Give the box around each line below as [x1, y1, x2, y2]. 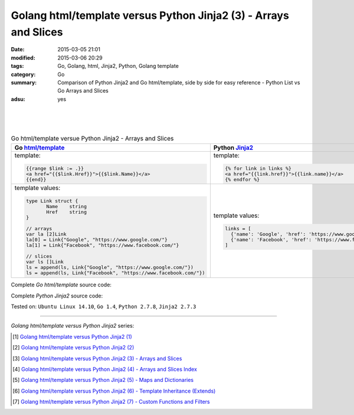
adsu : [11, 95, 26, 103]
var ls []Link [25, 259, 64, 265]
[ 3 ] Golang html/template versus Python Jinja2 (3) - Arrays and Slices [12, 355, 182, 362]
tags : [11, 63, 24, 70]
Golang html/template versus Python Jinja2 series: [11, 322, 135, 329]
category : [11, 71, 36, 78]
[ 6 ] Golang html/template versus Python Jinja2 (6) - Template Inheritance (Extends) [12, 387, 216, 394]
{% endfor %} [225, 176, 260, 182]
